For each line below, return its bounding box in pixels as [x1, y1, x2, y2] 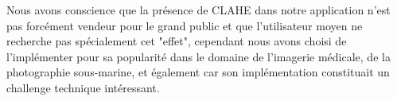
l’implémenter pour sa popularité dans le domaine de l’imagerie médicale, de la [6, 48, 391, 64]
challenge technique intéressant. [6, 79, 160, 95]
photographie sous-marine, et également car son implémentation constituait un [6, 64, 390, 80]
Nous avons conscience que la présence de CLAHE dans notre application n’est [6, 2, 391, 17]
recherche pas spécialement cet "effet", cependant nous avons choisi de [6, 33, 347, 49]
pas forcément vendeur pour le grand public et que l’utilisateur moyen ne [6, 17, 363, 33]
